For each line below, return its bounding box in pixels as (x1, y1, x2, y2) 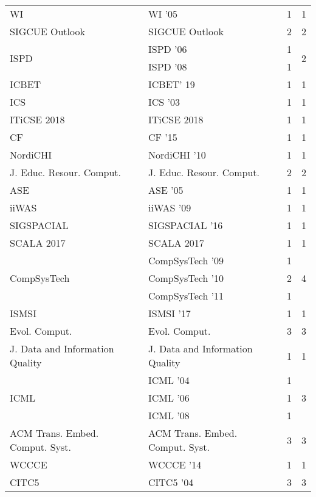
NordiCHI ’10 (148, 148, 206, 162)
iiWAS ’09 (148, 201, 191, 214)
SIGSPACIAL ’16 (148, 218, 223, 232)
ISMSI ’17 (148, 306, 191, 320)
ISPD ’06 (148, 42, 187, 56)
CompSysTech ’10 (148, 271, 224, 285)
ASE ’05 (148, 183, 184, 197)
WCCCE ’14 (148, 458, 202, 471)
